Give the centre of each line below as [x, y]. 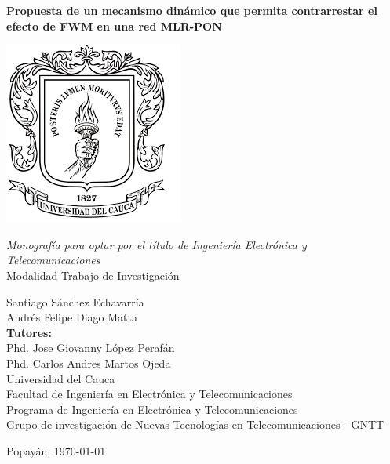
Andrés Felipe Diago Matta [72, 317]
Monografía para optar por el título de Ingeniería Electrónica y [157, 244]
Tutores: [29, 332]
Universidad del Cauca [61, 378]
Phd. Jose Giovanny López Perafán [91, 348]
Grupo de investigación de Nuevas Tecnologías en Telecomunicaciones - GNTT [195, 424]
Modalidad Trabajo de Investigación [93, 275]
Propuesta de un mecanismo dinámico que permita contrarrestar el [192, 10]
